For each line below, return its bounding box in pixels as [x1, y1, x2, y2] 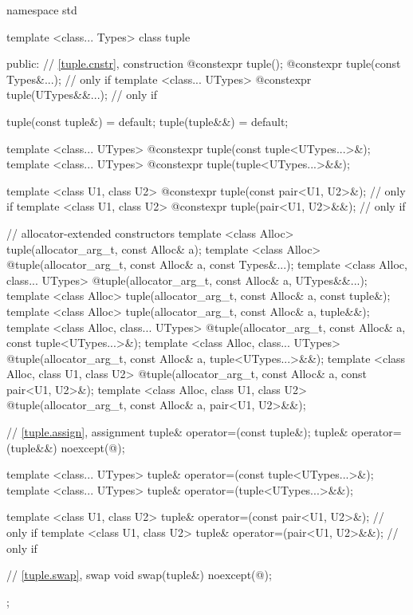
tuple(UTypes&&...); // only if [6, 86, 158, 103]
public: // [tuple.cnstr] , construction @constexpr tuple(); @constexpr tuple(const [6, 55, 401, 72]
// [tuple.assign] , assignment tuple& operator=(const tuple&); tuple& [6, 424, 348, 440]
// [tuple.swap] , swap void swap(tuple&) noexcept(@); [6, 566, 272, 583]
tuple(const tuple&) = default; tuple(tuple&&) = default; [6, 112, 289, 129]
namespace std [6, 2, 77, 18]
